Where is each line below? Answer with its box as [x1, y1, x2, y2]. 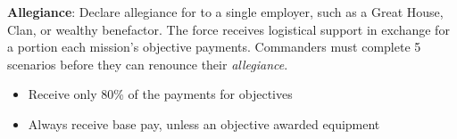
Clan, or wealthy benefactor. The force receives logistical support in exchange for [7, 20, 450, 38]
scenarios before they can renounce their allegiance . [7, 54, 288, 73]
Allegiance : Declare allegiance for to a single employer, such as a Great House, [7, 3, 444, 20]
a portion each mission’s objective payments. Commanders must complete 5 [7, 37, 421, 56]
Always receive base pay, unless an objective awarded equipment [28, 114, 380, 133]
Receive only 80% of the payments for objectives [28, 85, 293, 103]
